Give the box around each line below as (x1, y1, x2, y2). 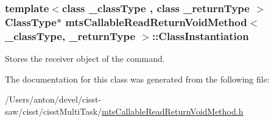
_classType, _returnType (5, 28, 136, 43)
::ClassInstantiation (152, 28, 249, 43)
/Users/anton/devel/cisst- (5, 93, 102, 106)
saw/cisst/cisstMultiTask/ (5, 104, 102, 117)
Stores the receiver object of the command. (5, 52, 165, 65)
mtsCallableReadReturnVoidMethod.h (102, 104, 244, 117)
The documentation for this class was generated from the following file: (5, 72, 270, 85)
